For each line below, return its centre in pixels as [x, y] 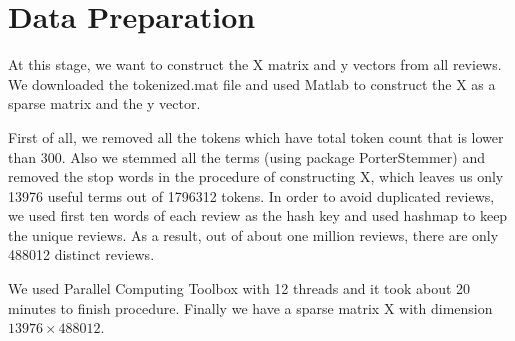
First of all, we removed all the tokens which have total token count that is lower [256, 136]
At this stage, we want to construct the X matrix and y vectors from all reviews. [255, 64]
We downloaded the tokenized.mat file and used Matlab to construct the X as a [252, 83]
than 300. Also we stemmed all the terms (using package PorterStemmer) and [246, 156]
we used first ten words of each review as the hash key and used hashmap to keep [258, 215]
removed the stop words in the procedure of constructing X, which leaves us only [256, 176]
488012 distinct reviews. [81, 254]
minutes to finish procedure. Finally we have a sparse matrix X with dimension [250, 307]
